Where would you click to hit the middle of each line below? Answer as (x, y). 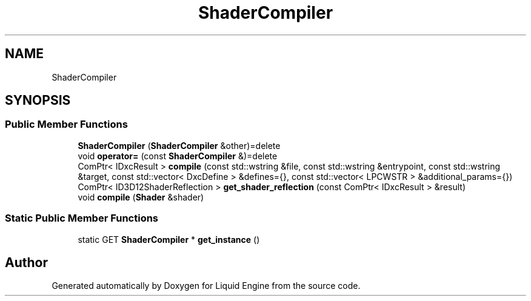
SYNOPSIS (38, 101)
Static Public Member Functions (82, 218)
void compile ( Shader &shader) (141, 197)
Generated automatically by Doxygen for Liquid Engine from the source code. (206, 286)
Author (26, 262)
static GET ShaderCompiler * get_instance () (169, 239)
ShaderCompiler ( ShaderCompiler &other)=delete (179, 145)
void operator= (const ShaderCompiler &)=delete (178, 156)
